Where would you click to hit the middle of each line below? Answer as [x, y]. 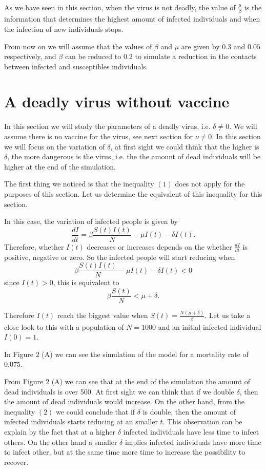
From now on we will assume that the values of [78, 46]
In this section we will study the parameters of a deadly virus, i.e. [107, 126]
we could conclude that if [96, 411]
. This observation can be [202, 421]
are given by [200, 46]
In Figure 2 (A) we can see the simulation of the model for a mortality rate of [126, 354]
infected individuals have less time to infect [191, 431]
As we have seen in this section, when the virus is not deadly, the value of [120, 7]
